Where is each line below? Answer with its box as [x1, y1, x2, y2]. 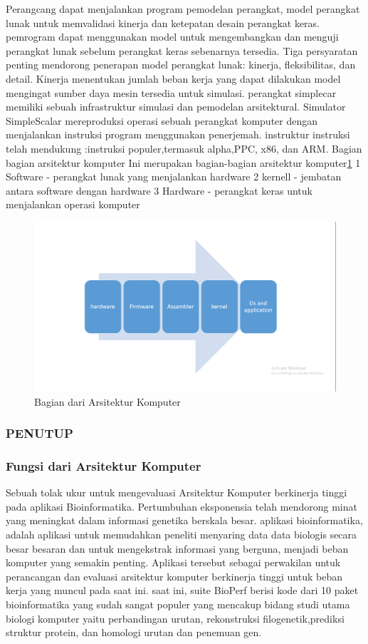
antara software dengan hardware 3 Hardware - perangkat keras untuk [6, 183, 312, 198]
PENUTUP [6, 424, 73, 442]
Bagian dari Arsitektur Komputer [34, 394, 181, 409]
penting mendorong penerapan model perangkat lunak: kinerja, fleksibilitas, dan [6, 57, 356, 72]
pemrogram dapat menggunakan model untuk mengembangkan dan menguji [6, 29, 339, 44]
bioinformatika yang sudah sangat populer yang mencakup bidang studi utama [6, 596, 350, 611]
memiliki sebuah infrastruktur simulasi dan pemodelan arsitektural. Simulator [6, 99, 346, 114]
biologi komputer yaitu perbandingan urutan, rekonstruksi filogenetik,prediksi [6, 610, 345, 625]
